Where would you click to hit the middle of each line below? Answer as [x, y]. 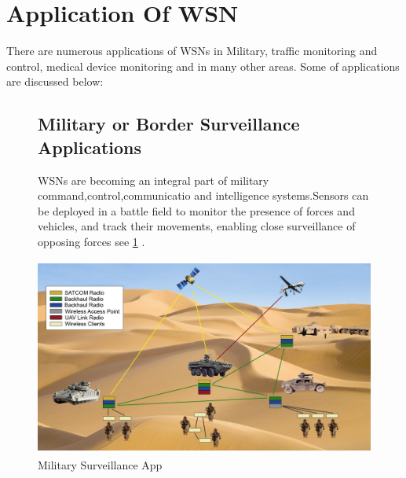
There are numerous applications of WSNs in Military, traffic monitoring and [192, 51]
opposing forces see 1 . [91, 241]
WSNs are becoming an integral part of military [154, 180]
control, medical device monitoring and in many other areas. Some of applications [203, 66]
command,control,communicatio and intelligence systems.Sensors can [203, 195]
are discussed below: [55, 81]
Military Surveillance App [100, 464]
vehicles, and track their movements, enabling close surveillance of [197, 226]
